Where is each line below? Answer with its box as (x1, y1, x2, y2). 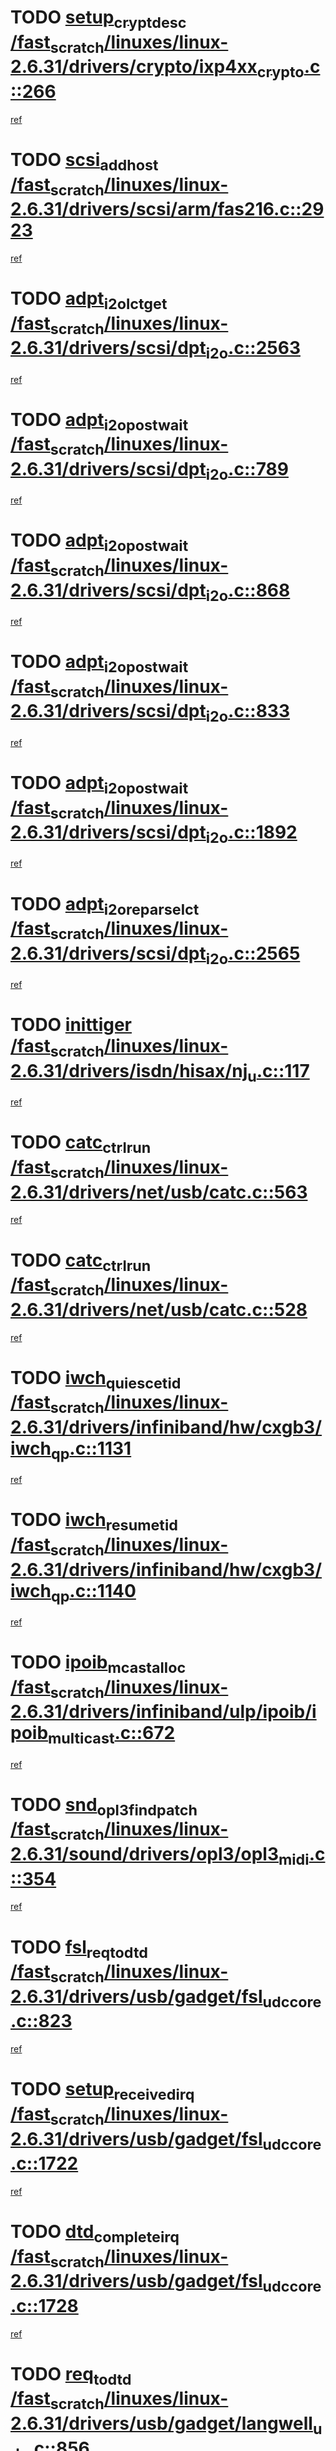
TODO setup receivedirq (10, 2078, 195, 2104)
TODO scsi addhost (10, 148, 159, 175)
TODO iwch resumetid (10, 1509, 178, 1535)
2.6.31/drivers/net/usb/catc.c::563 (10, 1181, 308, 1203)
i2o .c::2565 (205, 942, 301, 968)
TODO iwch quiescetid (10, 1366, 182, 1393)
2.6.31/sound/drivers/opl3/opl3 (10, 1843, 279, 1866)
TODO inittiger (10, 1014, 132, 1036)
